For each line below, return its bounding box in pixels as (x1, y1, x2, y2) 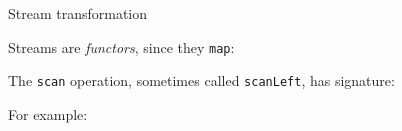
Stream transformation (8, 3, 148, 23)
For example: (8, 103, 88, 124)
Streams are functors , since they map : (8, 36, 235, 57)
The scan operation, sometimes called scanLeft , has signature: (8, 70, 395, 91)
